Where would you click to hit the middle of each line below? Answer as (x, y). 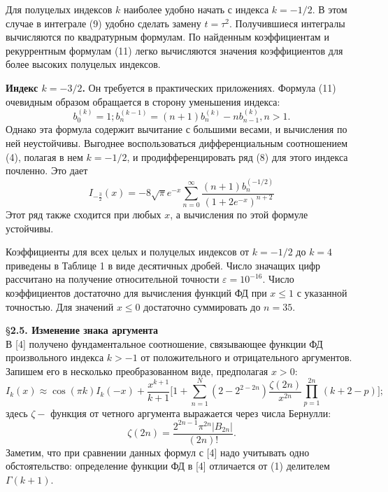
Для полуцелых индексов (59, 9)
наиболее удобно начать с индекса (196, 9)
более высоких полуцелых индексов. (83, 64)
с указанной (322, 292)
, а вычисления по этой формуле (239, 214)
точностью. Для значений (60, 306)
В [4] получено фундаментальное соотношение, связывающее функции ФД (164, 343)
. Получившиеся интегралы (287, 23)
